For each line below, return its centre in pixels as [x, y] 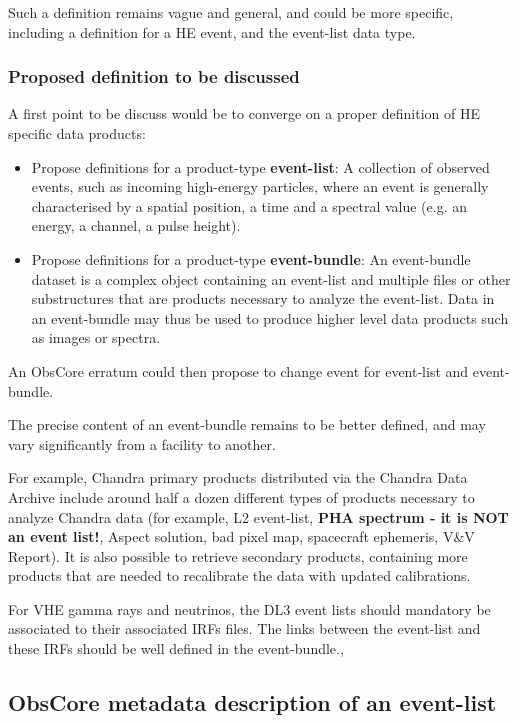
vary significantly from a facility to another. [142, 443]
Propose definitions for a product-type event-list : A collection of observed [260, 166]
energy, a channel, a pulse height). [136, 225]
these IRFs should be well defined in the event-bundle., [176, 648]
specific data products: [77, 133]
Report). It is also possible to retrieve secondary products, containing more [238, 555]
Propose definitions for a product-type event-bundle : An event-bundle [251, 258]
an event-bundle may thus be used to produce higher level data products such [270, 317]
